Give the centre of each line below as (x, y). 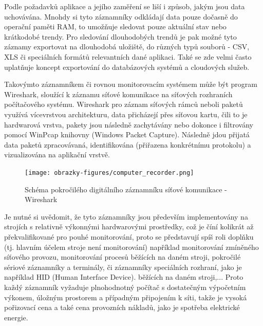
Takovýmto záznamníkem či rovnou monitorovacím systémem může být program (131, 84)
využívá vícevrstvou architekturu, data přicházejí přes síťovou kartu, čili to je (126, 114)
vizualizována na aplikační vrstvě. (57, 155)
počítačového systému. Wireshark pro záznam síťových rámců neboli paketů (124, 104)
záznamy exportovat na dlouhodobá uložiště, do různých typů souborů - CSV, (127, 47)
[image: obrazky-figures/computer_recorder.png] (109, 173)
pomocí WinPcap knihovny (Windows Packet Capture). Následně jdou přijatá (127, 134)
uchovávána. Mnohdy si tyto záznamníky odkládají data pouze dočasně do (121, 16)
